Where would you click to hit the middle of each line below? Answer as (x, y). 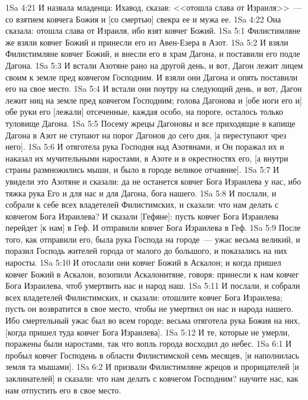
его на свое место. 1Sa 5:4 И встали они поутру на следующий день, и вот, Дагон (154, 88)
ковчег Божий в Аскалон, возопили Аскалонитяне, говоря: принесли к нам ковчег (152, 274)
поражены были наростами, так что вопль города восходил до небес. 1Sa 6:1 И (149, 343)
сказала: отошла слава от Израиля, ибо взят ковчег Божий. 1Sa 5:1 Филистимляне (153, 30)
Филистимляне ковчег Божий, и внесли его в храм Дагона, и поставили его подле (153, 54)
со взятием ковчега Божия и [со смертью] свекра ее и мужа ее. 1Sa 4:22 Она (143, 19)
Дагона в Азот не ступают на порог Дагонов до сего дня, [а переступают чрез (146, 135)
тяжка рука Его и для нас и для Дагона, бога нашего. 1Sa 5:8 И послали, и (141, 193)
